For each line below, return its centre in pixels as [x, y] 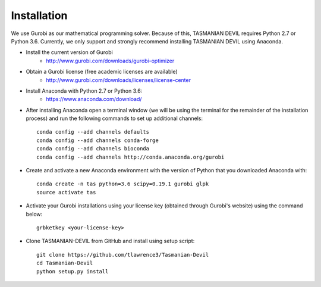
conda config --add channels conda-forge [97, 140]
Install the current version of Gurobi [69, 52]
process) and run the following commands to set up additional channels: [114, 118]
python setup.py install [73, 271]
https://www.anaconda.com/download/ [94, 99]
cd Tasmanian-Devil [65, 263]
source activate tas [66, 192]
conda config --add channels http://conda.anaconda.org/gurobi [130, 157]
